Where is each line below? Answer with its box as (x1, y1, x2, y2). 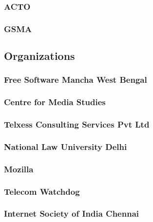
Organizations (4, 48, 75, 63)
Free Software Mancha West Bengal (4, 74, 147, 86)
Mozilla (4, 163, 34, 175)
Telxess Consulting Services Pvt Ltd (4, 118, 150, 130)
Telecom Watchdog (4, 185, 80, 197)
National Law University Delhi (4, 140, 127, 152)
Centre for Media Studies (4, 96, 106, 108)
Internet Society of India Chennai (4, 207, 139, 220)
